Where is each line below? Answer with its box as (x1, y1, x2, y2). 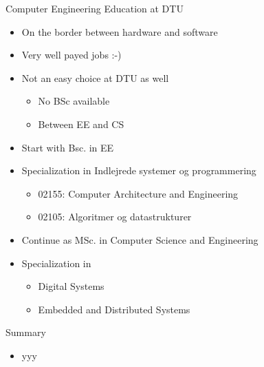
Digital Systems (38, 279, 104, 293)
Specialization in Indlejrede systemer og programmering (21, 163, 256, 178)
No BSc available (38, 94, 110, 108)
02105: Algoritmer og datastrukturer (38, 209, 192, 224)
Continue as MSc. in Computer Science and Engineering (21, 232, 258, 247)
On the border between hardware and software (21, 24, 218, 39)
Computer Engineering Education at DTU (5, 1, 184, 15)
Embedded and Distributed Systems (38, 302, 190, 316)
